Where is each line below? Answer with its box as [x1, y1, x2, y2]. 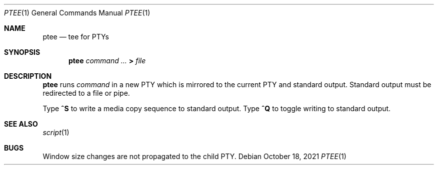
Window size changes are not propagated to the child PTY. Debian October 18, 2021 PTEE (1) [42, 152, 346, 161]
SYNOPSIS [4, 48, 40, 56]
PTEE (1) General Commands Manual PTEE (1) [4, 8, 150, 17]
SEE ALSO [4, 120, 38, 128]
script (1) [42, 128, 69, 137]
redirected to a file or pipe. [42, 89, 130, 97]
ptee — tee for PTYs [42, 32, 109, 41]
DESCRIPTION [4, 72, 52, 80]
